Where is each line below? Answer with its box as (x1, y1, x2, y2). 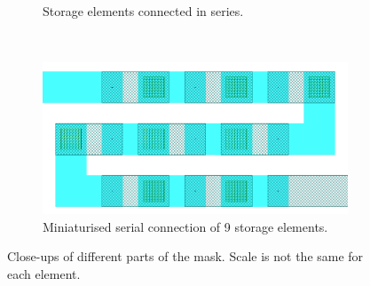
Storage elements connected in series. (43, 2, 244, 20)
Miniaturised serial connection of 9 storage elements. (43, 217, 328, 235)
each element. (7, 264, 81, 282)
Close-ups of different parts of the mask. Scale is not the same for (7, 247, 364, 266)
